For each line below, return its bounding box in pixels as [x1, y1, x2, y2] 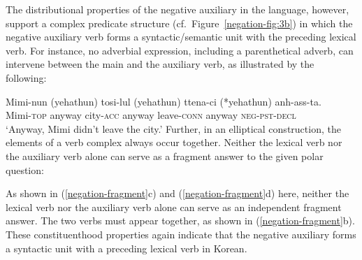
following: [6, 70, 47, 85]
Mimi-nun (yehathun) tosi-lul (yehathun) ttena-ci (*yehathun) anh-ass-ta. [6, 94, 321, 108]
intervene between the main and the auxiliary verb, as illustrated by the [6, 57, 314, 71]
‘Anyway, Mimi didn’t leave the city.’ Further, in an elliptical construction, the [6, 121, 341, 136]
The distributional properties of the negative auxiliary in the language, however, [6, 2, 349, 16]
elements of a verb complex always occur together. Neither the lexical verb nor [6, 135, 342, 150]
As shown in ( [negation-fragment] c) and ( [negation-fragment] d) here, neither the [6, 186, 349, 201]
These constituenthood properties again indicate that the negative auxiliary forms [6, 226, 356, 241]
